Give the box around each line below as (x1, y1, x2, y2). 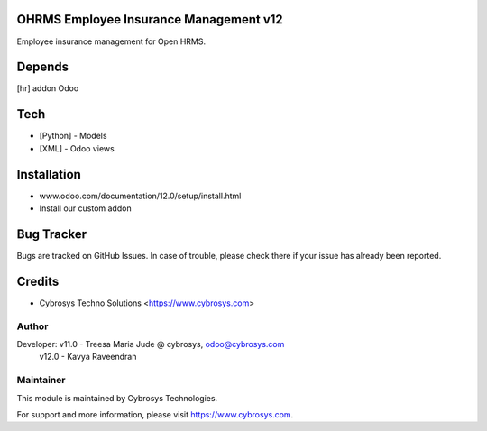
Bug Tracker (16, 226, 87, 242)
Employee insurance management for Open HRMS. (16, 36, 207, 47)
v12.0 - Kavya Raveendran (39, 352, 137, 362)
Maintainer (16, 374, 66, 387)
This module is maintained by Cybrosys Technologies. (16, 392, 218, 403)
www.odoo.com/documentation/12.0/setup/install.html (39, 190, 242, 201)
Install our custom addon (39, 203, 132, 214)
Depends (16, 60, 69, 75)
